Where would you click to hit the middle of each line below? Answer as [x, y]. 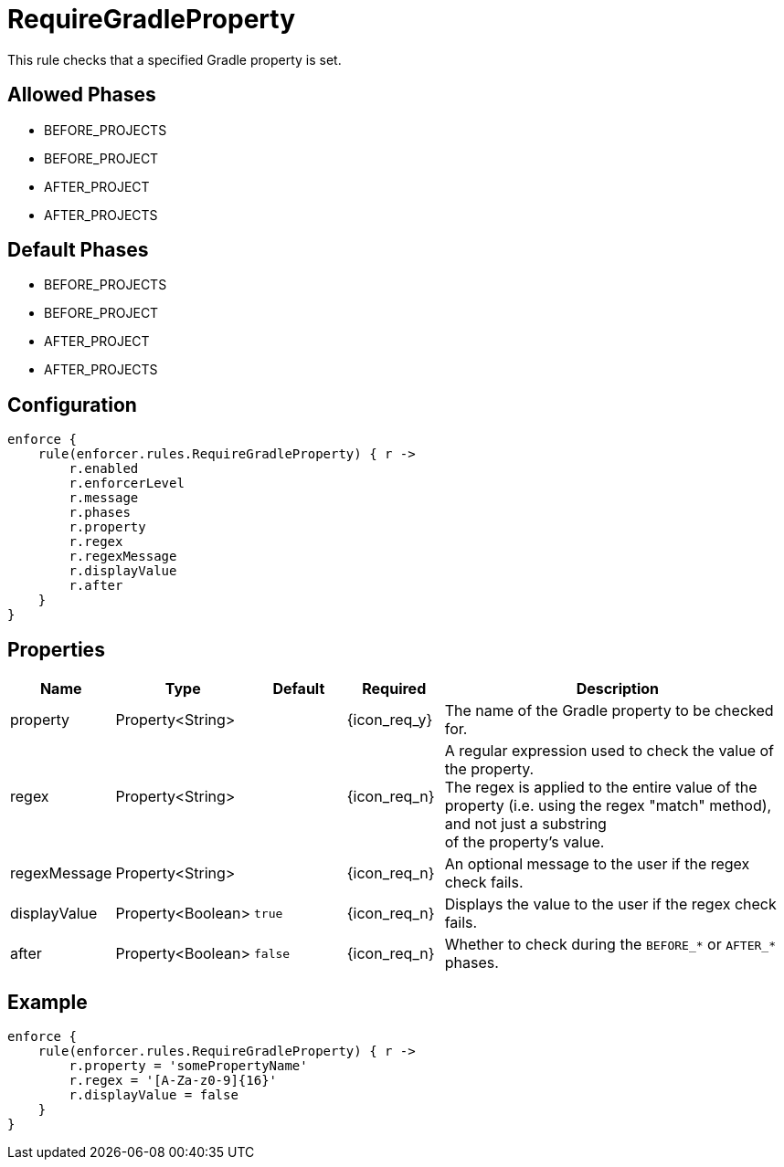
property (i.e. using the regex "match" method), [608, 806]
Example [48, 1002]
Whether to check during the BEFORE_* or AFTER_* [610, 945]
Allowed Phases [82, 95]
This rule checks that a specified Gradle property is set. [175, 59]
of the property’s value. [524, 842]
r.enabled [104, 469]
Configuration [72, 405]
